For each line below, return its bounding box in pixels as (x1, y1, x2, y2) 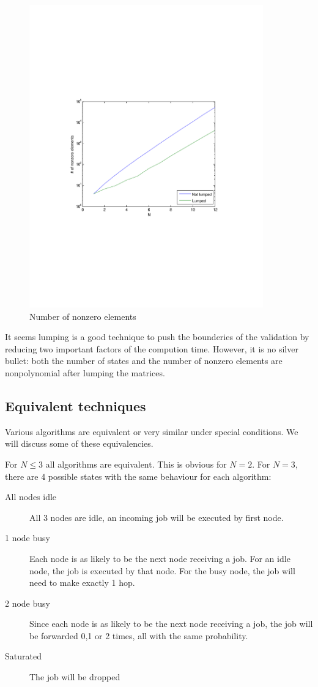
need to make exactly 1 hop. (29, 576, 135, 589)
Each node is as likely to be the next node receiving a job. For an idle (29, 552, 290, 564)
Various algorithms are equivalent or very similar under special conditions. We (5, 425, 298, 438)
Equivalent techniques (5, 396, 146, 415)
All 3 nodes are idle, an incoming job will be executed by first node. (29, 511, 284, 523)
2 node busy (5, 596, 50, 609)
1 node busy (5, 531, 50, 544)
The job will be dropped (29, 670, 120, 683)
